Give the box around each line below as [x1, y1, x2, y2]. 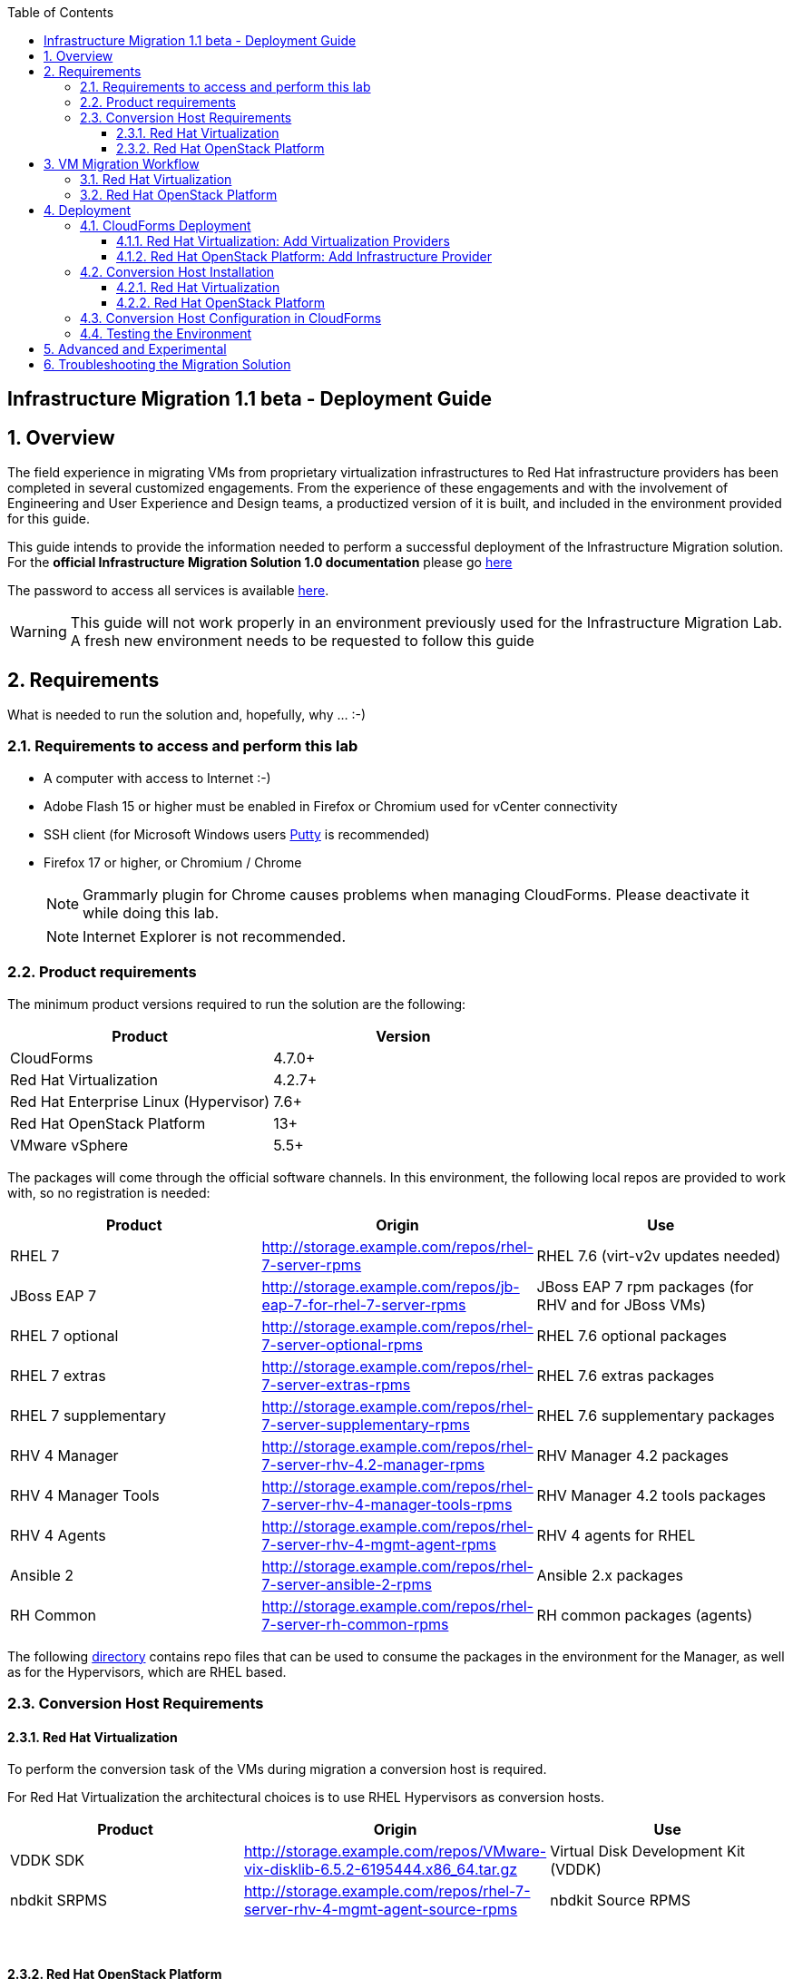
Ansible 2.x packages [536, 1565, 683, 1584]
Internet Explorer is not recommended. [83, 926, 346, 945]
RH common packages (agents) [536, 1605, 753, 1624]
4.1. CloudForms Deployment [80, 218, 251, 233]
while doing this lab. [83, 903, 220, 922]
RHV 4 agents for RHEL [536, 1525, 696, 1544]
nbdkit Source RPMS [550, 1891, 690, 1910]
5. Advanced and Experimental [44, 341, 227, 357]
